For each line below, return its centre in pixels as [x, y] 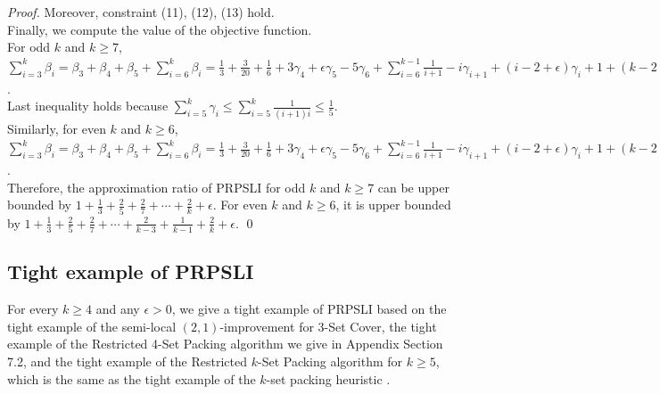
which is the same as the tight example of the [132, 378]
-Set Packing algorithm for [330, 361]
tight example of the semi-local [92, 326]
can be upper [413, 187]
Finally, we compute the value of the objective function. [160, 29]
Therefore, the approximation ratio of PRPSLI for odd [157, 187]
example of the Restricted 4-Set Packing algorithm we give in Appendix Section [225, 344]
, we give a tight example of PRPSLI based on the [309, 309]
